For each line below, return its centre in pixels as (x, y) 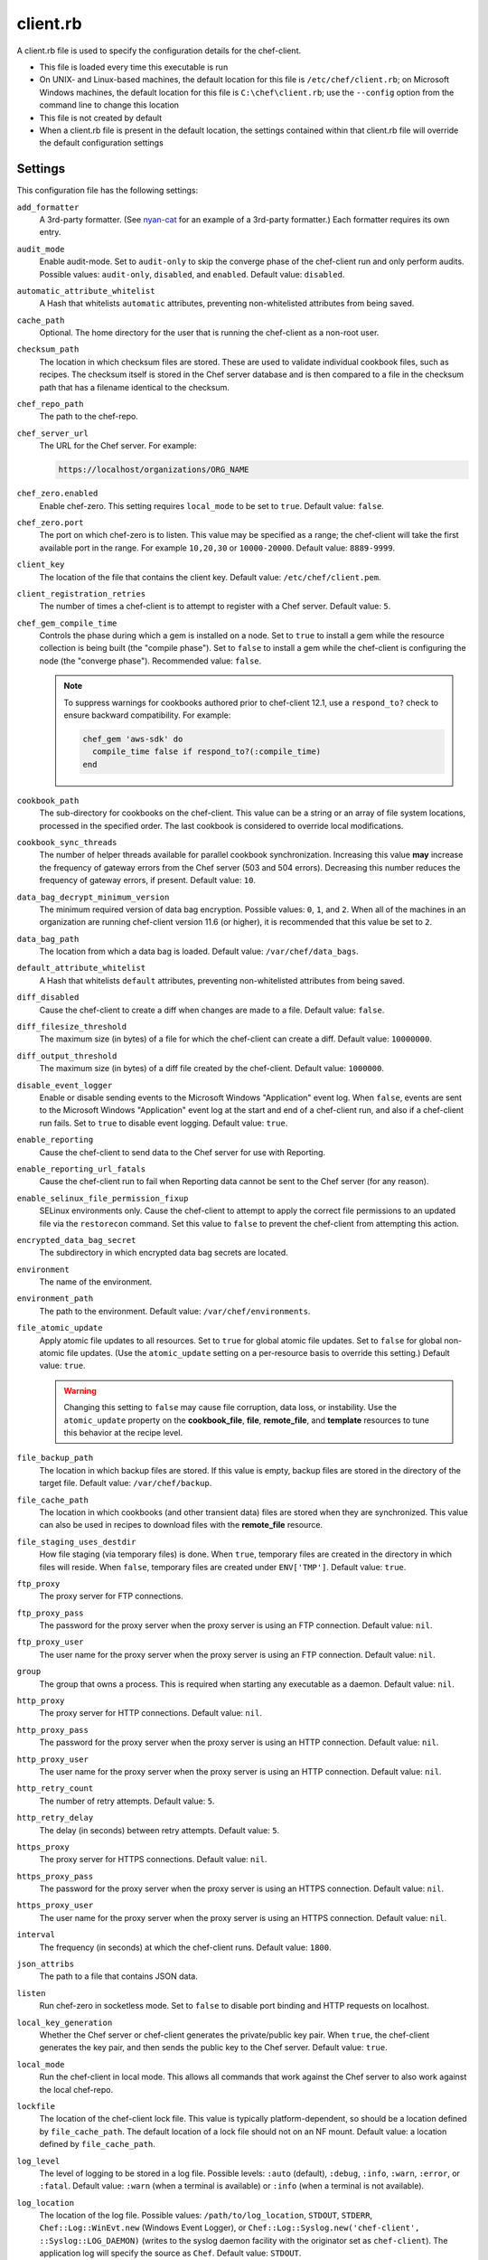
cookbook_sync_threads (67, 842)
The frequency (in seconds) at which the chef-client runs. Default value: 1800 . (185, 1947)
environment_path (55, 1299)
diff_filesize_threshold (71, 1027)
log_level (38, 2161)
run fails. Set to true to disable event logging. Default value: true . (164, 1123)
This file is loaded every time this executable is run (134, 67)
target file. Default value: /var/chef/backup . (126, 1483)
